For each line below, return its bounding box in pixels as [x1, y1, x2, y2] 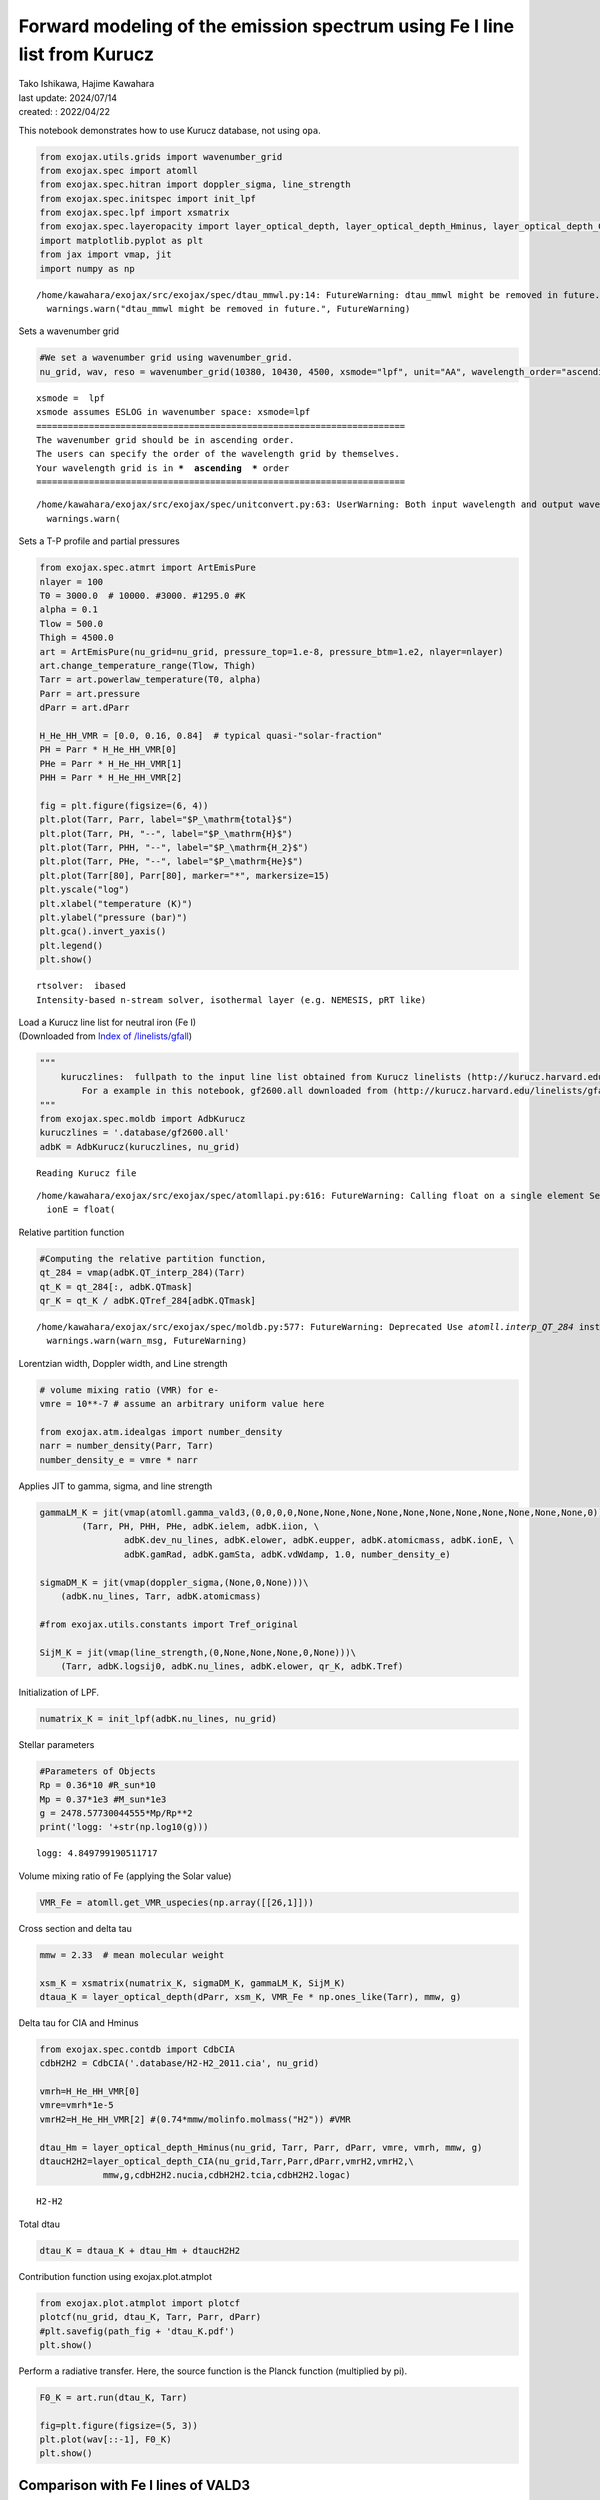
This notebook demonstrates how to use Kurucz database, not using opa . [18, 124, 321, 136]
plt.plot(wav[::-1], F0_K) [39, 2434, 172, 2445]
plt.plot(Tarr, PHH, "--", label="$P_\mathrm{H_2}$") [39, 842, 309, 854]
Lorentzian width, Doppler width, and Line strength [18, 1357, 229, 1369]
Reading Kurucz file [36, 1167, 137, 1179]
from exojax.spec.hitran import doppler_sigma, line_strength [39, 179, 351, 190]
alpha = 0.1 [39, 604, 99, 615]
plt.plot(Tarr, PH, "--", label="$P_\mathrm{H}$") [39, 828, 294, 839]
